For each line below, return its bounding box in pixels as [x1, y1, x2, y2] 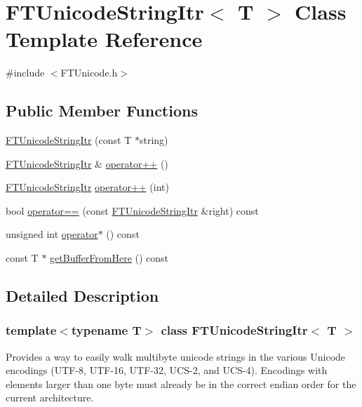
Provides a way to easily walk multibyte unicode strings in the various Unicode [6, 349, 346, 363]
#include [6, 65, 45, 80]
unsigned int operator [6, 227, 98, 241]
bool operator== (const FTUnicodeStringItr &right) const [6, 203, 259, 218]
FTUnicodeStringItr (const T [6, 133, 132, 147]
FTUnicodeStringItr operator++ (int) [6, 180, 169, 194]
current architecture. [6, 390, 94, 405]
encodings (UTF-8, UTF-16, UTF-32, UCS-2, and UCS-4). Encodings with [6, 363, 328, 378]
